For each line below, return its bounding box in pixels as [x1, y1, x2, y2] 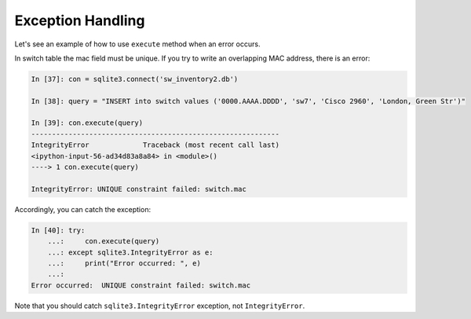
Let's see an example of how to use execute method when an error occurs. [14, 39, 261, 49]
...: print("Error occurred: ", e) [47, 258, 202, 267]
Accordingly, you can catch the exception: [14, 204, 152, 214]
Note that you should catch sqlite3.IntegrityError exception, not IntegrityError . [14, 301, 305, 310]
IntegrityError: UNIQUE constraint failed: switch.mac [31, 185, 246, 193]
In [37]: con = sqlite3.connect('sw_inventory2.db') [31, 75, 239, 83]
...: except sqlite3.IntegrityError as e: [47, 247, 214, 257]
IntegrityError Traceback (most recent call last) [31, 141, 280, 149]
